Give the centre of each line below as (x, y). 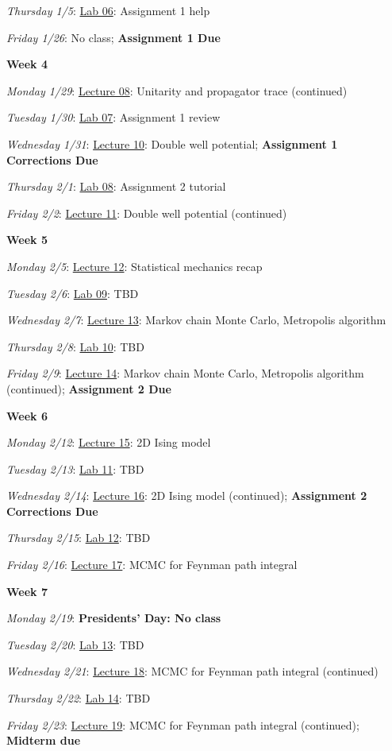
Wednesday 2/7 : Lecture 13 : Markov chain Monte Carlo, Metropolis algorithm (196, 320)
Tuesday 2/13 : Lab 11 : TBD (75, 468)
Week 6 (27, 415)
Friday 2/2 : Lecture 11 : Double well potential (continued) (147, 213)
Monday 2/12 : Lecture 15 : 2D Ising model (109, 442)
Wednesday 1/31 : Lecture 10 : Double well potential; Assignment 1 (172, 143)
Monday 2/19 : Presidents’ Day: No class (114, 618)
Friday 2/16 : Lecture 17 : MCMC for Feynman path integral (152, 565)
